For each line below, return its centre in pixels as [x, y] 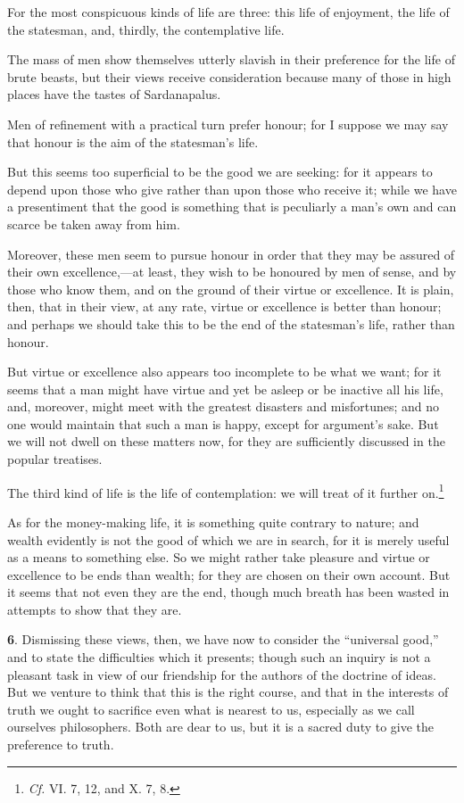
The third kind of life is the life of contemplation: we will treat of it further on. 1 [226, 491]
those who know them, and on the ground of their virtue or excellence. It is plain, [231, 289]
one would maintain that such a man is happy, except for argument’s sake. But [223, 423]
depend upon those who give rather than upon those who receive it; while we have [232, 189]
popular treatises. [55, 459]
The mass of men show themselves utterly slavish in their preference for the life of [231, 59]
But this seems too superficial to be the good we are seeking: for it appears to [220, 172]
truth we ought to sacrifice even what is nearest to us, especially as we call [211, 709]
